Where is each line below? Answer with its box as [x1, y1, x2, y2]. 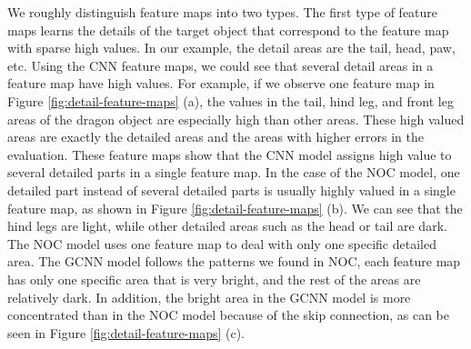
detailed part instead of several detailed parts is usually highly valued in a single [7, 180, 456, 199]
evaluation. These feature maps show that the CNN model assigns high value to [7, 145, 452, 164]
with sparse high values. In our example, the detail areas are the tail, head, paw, [7, 38, 456, 57]
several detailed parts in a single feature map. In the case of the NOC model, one [7, 163, 460, 182]
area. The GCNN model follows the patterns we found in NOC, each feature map [7, 252, 461, 271]
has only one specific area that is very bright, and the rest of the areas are [7, 269, 421, 288]
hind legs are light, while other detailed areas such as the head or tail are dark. [7, 216, 447, 235]
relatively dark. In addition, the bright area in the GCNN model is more [7, 287, 411, 306]
